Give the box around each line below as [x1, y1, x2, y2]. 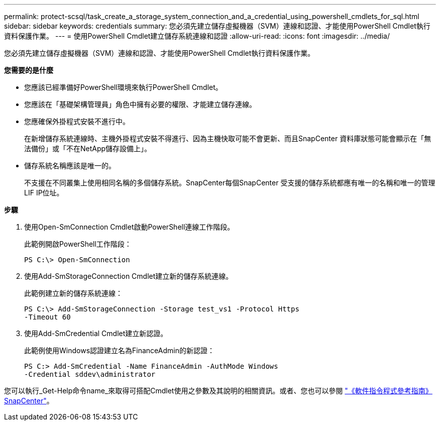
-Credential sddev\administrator [24, 370, 156, 378]
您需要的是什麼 [4, 66, 53, 74]
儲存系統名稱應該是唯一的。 [24, 161, 116, 170]
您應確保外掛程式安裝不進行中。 [24, 117, 130, 126]
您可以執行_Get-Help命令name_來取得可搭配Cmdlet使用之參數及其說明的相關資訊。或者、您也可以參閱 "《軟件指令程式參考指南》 [4, 386, 432, 395]
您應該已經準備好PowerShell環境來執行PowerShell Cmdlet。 [24, 83, 223, 91]
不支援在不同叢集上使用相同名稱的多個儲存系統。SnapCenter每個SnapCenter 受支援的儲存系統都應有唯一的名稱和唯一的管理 [24, 178, 435, 187]
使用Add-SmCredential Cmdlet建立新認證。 [24, 329, 168, 338]
